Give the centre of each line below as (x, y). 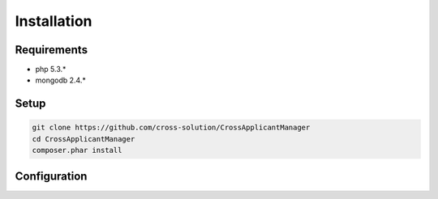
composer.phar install (77, 150)
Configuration (51, 176)
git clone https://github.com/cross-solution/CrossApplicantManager (171, 128)
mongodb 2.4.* (61, 80)
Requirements (52, 50)
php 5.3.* (51, 70)
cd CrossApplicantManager (84, 139)
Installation (54, 21)
